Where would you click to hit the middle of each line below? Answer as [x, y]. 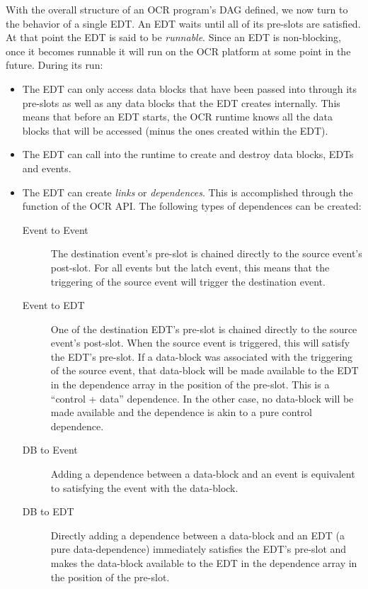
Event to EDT [53, 305]
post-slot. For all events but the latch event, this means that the [190, 267]
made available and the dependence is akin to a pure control [182, 412]
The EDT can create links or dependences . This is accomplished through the [188, 192]
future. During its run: [54, 65]
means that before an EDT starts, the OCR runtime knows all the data [177, 117]
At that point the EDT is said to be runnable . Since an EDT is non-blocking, [173, 37]
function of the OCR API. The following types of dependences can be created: [192, 206]
